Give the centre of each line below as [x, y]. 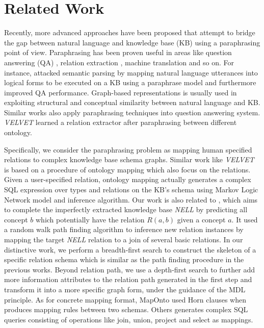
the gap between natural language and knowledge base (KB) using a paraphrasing [132, 42]
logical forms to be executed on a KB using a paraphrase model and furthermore [130, 82]
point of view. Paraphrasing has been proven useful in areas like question [118, 52]
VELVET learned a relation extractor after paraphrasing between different [121, 122]
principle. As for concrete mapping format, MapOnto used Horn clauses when [125, 299]
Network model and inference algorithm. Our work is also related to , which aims [131, 199]
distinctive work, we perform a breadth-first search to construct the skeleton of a [130, 249]
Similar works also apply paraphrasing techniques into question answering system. [132, 112]
